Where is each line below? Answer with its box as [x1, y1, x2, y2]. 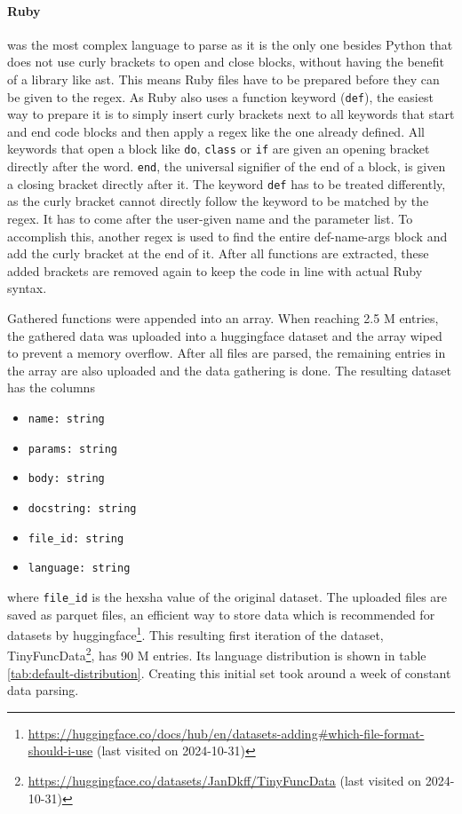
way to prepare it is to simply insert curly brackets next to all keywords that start [7, 105, 455, 123]
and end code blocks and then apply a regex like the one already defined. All [7, 122, 425, 140]
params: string [28, 442, 118, 455]
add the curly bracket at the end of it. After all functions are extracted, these [7, 244, 429, 263]
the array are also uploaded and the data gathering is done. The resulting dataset [7, 360, 451, 379]
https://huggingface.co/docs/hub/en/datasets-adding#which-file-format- [28, 723, 425, 742]
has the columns [7, 378, 95, 397]
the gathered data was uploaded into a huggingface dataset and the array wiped [7, 326, 442, 344]
